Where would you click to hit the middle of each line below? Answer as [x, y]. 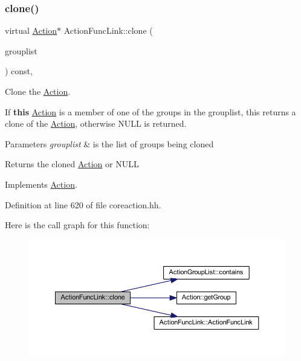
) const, [19, 71]
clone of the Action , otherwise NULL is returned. [96, 123]
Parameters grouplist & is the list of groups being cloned [109, 143]
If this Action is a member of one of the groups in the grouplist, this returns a [150, 111]
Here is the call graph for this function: [77, 225]
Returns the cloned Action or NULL [72, 164]
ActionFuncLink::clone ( [108, 30]
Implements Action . [41, 184]
